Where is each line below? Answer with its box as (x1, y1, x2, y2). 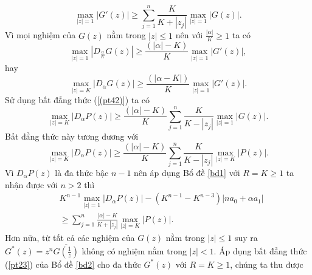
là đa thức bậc (55, 166, 109, 178)
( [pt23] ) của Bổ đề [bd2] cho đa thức (5, 257, 141, 270)
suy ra (234, 231, 258, 243)
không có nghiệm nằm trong (81, 244, 187, 257)
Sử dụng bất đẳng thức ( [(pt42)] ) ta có (5, 93, 150, 106)
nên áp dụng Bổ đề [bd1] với (134, 166, 240, 178)
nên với (175, 29, 203, 41)
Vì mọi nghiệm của (5, 29, 76, 41)
